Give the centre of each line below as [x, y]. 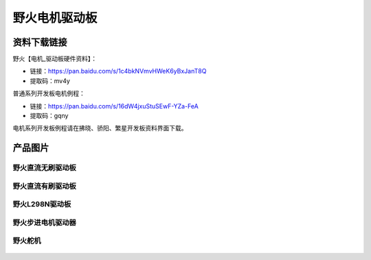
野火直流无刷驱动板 [45, 168]
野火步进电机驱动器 [45, 222]
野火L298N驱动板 [42, 204]
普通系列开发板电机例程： [49, 93]
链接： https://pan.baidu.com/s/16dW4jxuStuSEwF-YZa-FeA [114, 106]
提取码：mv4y [50, 81]
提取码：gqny [49, 116]
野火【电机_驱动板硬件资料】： [55, 59]
